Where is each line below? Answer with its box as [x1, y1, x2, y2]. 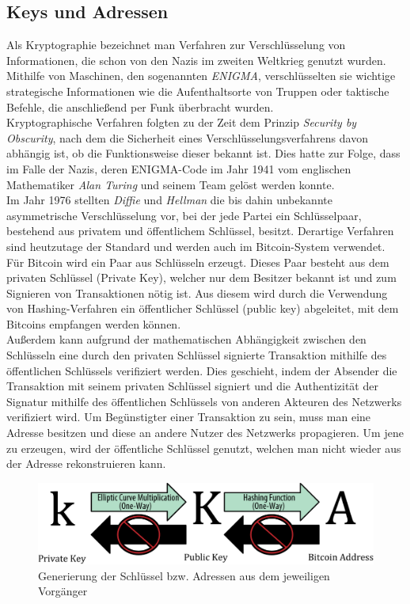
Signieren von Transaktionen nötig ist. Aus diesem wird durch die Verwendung [6, 284, 388, 301]
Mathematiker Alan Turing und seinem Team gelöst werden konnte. [6, 176, 335, 192]
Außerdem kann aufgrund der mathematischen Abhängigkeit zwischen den [6, 331, 366, 348]
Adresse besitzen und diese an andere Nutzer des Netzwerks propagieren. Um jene [6, 424, 404, 441]
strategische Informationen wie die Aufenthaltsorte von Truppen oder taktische [6, 82, 389, 99]
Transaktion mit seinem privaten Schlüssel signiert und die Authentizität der [6, 378, 378, 394]
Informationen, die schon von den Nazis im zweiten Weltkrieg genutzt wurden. [6, 51, 386, 68]
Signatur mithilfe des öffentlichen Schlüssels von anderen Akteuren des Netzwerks [6, 393, 402, 409]
